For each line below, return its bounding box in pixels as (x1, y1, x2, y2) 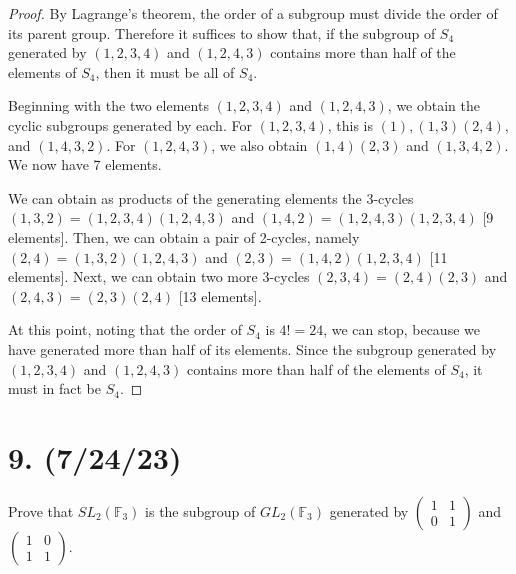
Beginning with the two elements (8, 95, 209, 116)
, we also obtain (211, 134, 308, 155)
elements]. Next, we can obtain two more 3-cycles (8, 266, 310, 287)
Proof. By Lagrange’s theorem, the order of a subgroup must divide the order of (8, 3, 498, 23)
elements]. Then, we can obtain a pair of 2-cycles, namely (8, 226, 360, 247)
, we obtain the (387, 95, 480, 116)
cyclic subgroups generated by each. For (8, 114, 252, 135)
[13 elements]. (178, 285, 262, 306)
